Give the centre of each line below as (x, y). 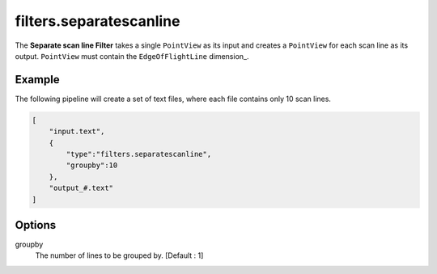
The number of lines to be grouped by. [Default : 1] (119, 255)
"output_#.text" (81, 188)
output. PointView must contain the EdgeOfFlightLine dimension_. (132, 56)
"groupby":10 (92, 165)
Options (36, 225)
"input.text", (77, 132)
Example (37, 80)
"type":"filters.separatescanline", (139, 154)
